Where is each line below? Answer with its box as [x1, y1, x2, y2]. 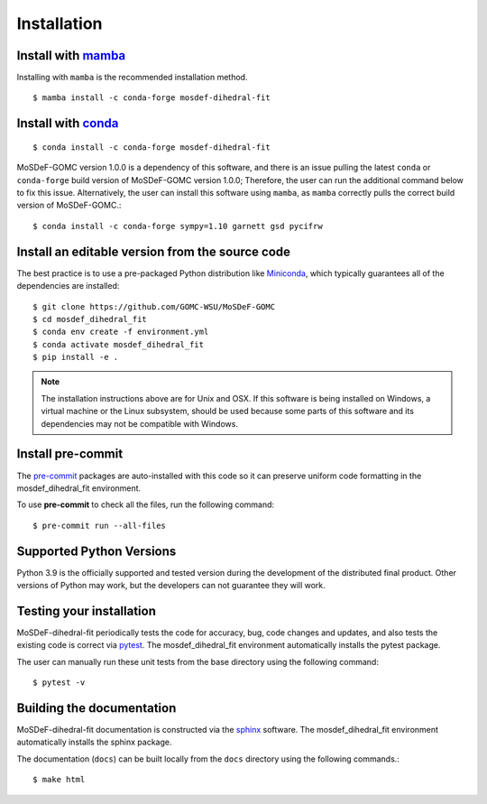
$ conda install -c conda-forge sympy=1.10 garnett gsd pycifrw [32, 221, 324, 231]
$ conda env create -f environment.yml [32, 327, 209, 337]
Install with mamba [16, 48, 126, 63]
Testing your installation [16, 603, 157, 618]
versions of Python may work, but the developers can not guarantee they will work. [16, 580, 326, 590]
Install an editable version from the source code [16, 244, 291, 259]
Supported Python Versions [16, 543, 177, 559]
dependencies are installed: [16, 281, 120, 291]
